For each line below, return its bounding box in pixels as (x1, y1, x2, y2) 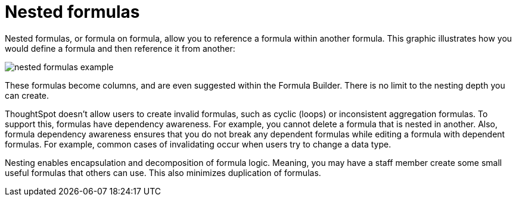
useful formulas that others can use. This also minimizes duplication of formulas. (5, 167, 321, 178)
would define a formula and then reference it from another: (5, 43, 235, 54)
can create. (5, 90, 49, 100)
